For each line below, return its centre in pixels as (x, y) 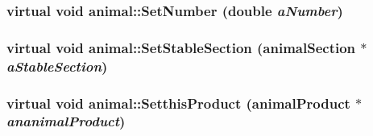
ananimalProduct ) (66, 121)
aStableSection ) (57, 66)
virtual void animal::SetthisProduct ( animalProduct (178, 103)
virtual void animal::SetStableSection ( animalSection (181, 47)
